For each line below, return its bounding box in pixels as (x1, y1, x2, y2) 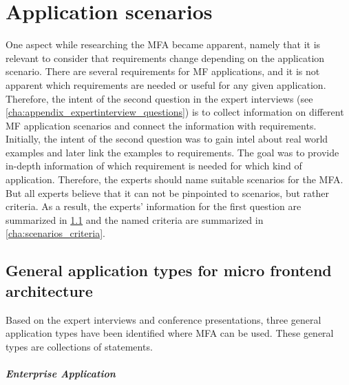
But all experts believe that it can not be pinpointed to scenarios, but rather (6, 185, 329, 200)
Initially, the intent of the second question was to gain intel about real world (6, 132, 328, 146)
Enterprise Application (6, 366, 116, 380)
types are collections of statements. (6, 339, 153, 353)
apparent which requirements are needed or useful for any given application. (6, 77, 326, 92)
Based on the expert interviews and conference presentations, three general (6, 312, 321, 326)
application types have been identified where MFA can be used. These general (6, 326, 334, 340)
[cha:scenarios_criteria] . (6, 226, 105, 240)
